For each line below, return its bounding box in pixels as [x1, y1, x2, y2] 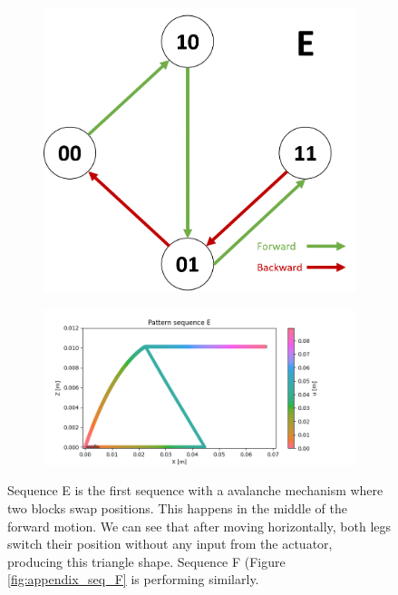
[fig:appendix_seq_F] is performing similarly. [7, 570, 259, 589]
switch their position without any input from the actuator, [7, 534, 333, 553]
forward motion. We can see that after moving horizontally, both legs [7, 516, 392, 535]
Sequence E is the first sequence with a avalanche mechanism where [7, 481, 383, 500]
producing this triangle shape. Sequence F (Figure [7, 551, 286, 571]
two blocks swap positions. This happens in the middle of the [7, 499, 347, 517]
